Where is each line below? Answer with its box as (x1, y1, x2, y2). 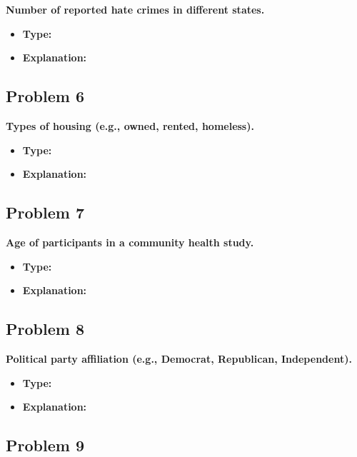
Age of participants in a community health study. (6, 234, 254, 249)
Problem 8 (6, 318, 84, 340)
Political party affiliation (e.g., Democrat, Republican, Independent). (6, 351, 352, 366)
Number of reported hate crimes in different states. (6, 2, 265, 16)
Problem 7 (6, 201, 84, 224)
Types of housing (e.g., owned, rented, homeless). (6, 118, 254, 133)
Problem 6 (6, 85, 84, 107)
